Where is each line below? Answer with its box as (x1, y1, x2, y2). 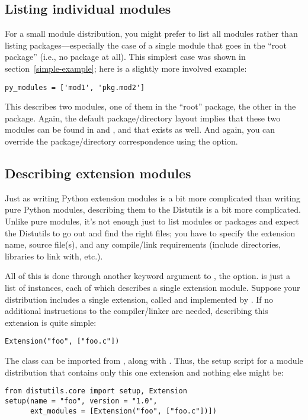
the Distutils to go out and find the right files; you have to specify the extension (5, 226, 296, 239)
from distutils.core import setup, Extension (5, 387, 187, 396)
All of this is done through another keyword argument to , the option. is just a (5, 270, 290, 282)
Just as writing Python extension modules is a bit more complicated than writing (5, 191, 301, 204)
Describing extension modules (5, 164, 191, 182)
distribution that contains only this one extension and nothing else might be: (5, 366, 284, 378)
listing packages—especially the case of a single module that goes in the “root (5, 39, 287, 51)
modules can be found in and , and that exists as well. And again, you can (5, 123, 275, 136)
